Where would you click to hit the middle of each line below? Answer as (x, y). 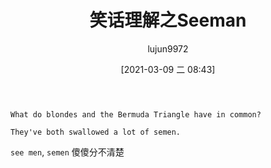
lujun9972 (168, 48)
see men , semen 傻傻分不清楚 (67, 152)
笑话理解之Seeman (168, 20)
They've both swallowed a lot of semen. (96, 132)
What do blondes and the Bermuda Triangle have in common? (136, 114)
